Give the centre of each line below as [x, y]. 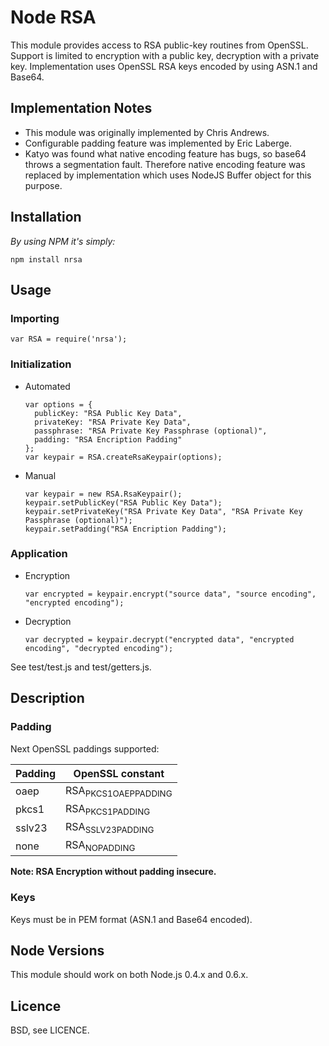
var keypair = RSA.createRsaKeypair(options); [123, 457]
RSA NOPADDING [100, 846]
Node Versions [57, 950]
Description [47, 698]
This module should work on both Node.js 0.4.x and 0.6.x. [129, 975]
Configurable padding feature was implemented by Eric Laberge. [158, 143]
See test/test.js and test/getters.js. [81, 667]
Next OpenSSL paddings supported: [85, 748]
